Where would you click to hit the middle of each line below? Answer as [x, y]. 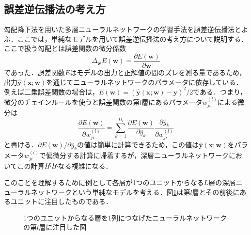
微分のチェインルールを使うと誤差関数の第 [72, 102]
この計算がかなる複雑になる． [65, 166]
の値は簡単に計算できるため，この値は [138, 145]
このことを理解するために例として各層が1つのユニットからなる [104, 182]
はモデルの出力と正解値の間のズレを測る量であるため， [158, 72]
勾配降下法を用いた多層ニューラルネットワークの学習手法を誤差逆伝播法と [123, 29]
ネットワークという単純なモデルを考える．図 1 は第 [110, 192]
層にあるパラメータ [172, 102]
